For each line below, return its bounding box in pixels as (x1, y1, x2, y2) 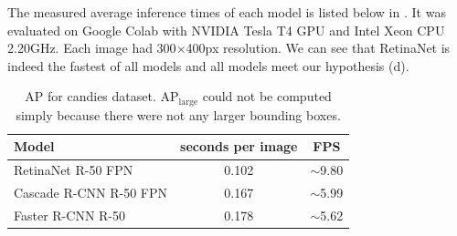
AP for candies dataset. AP (25, 87, 179, 106)
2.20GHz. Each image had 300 (7, 38, 176, 57)
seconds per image (180, 137, 298, 156)
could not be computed (202, 87, 332, 106)
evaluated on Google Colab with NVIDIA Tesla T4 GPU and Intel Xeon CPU (7, 20, 445, 39)
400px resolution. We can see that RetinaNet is (186, 38, 451, 57)
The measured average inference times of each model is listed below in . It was (7, 3, 446, 21)
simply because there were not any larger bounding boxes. (16, 105, 341, 124)
